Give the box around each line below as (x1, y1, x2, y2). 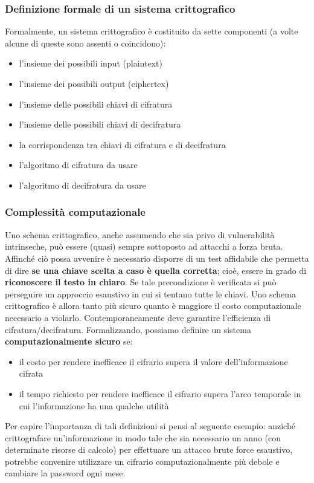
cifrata (19, 367, 43, 380)
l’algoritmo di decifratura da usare (19, 178, 146, 191)
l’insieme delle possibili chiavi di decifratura (19, 118, 181, 131)
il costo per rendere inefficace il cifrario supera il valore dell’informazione (19, 355, 288, 368)
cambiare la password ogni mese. (5, 467, 126, 479)
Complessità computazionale (5, 204, 146, 219)
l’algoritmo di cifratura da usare (19, 158, 138, 171)
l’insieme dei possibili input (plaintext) (19, 57, 162, 70)
